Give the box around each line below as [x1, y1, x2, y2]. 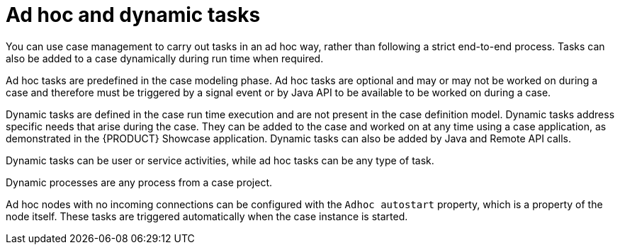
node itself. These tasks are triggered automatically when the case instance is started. [6, 210, 408, 222]
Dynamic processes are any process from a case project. [6, 176, 273, 188]
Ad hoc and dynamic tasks [6, 3, 261, 27]
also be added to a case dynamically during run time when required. [6, 52, 324, 64]
